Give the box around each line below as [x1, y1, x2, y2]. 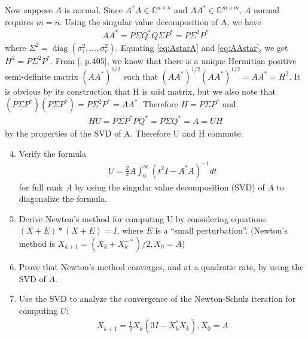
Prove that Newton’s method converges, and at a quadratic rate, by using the [19, 261, 304, 273]
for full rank [19, 180, 63, 193]
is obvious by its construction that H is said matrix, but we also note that [5, 84, 276, 97]
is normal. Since [64, 4, 123, 16]
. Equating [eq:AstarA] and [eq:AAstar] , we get [115, 41, 288, 53]
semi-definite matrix [5, 69, 78, 82]
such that [123, 69, 158, 82]
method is [19, 237, 56, 250]
